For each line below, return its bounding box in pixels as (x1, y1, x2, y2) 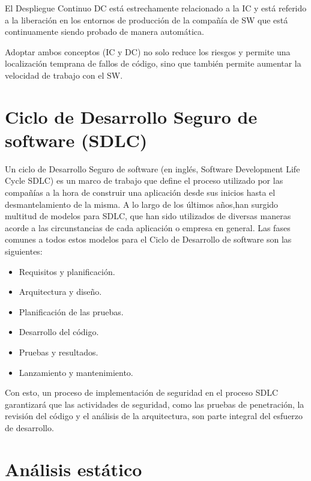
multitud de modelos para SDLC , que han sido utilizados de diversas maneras (5, 210, 291, 222)
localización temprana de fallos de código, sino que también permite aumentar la (5, 57, 301, 70)
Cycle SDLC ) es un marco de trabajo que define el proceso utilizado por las (5, 174, 283, 187)
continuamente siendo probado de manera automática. (5, 25, 204, 38)
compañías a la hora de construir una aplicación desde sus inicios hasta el (5, 186, 276, 199)
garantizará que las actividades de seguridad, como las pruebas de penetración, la (5, 398, 304, 410)
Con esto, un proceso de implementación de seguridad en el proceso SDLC (5, 386, 279, 399)
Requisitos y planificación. (19, 265, 115, 277)
